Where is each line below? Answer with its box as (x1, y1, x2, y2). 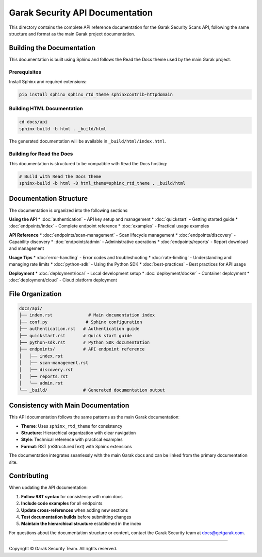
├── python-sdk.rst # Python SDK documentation (19, 339, 150, 345)
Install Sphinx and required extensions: (9, 78, 87, 85)
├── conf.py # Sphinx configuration (19, 319, 143, 325)
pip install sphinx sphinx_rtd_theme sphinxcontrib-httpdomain (19, 91, 173, 97)
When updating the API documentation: (9, 485, 88, 490)
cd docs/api (19, 119, 48, 125)
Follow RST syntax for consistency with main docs (21, 493, 123, 499)
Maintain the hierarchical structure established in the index (21, 521, 142, 527)
